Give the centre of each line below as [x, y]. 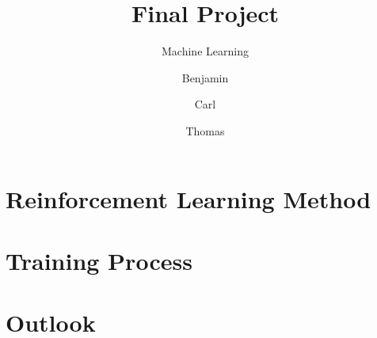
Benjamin [205, 77]
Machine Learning [205, 51]
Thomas [205, 130]
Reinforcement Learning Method [188, 198]
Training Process [99, 260]
